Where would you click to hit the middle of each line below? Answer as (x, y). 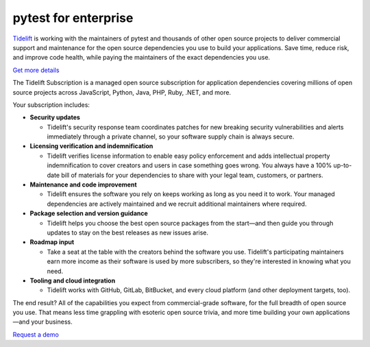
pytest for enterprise (73, 18)
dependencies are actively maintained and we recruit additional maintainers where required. (177, 204)
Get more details (36, 70)
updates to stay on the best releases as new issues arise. (128, 232)
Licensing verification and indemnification (91, 146)
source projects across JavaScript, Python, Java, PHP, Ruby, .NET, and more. (122, 92)
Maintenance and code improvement (83, 184)
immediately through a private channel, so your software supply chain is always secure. (171, 136)
